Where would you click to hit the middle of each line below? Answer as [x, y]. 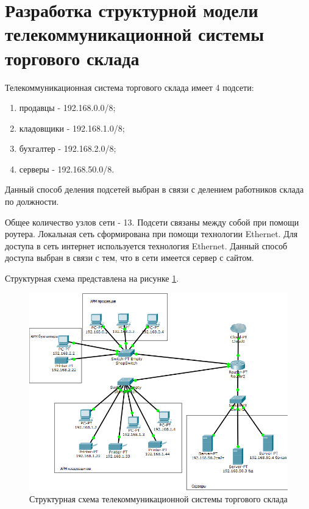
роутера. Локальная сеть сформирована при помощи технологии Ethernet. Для [151, 234]
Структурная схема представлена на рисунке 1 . [92, 278]
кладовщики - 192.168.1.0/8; [72, 128]
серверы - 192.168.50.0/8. [67, 169]
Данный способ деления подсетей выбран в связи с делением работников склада [154, 189]
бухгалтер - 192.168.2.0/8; [68, 148]
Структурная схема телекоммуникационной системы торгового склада [158, 499]
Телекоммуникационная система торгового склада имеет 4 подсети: [130, 87]
